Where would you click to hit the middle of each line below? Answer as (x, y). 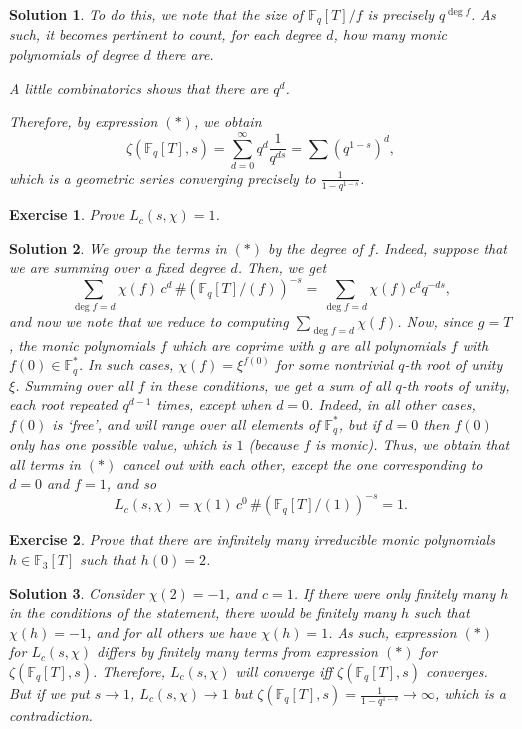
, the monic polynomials (82, 344)
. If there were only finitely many (394, 592)
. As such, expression (392, 631)
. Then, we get (282, 267)
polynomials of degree (74, 54)
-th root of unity (453, 364)
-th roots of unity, (455, 384)
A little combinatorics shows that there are (139, 87)
